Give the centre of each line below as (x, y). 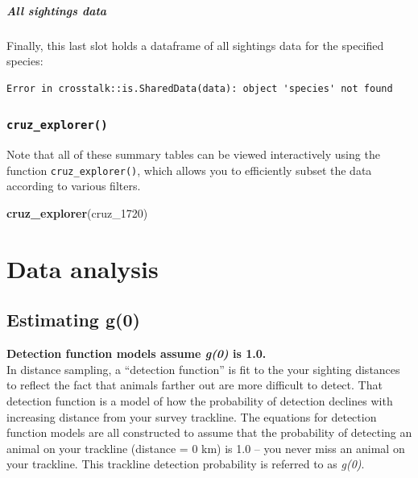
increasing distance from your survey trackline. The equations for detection (192, 416)
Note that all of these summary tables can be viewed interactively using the (193, 154)
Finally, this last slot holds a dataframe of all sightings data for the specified (195, 45)
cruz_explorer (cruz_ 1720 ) (77, 212)
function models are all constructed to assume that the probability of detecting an (209, 432)
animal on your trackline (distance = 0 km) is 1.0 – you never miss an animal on (206, 448)
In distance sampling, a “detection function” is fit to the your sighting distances (203, 369)
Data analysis (83, 268)
